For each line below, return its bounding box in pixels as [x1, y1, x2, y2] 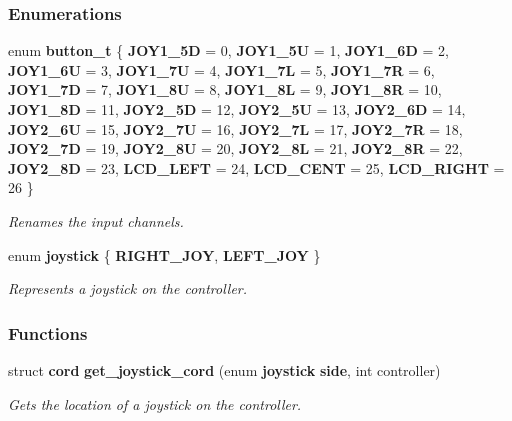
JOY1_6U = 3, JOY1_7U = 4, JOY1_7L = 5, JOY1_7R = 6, [8, 59, 435, 80]
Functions [8, 320, 88, 345]
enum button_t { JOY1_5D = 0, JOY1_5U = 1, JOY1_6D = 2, [8, 40, 449, 61]
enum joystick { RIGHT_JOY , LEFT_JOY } [8, 244, 321, 265]
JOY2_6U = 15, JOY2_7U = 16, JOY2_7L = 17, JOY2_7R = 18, [8, 118, 463, 139]
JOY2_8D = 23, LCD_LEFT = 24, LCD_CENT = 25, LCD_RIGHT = [8, 157, 505, 178]
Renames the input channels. [8, 210, 184, 231]
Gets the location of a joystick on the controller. [8, 393, 302, 414]
